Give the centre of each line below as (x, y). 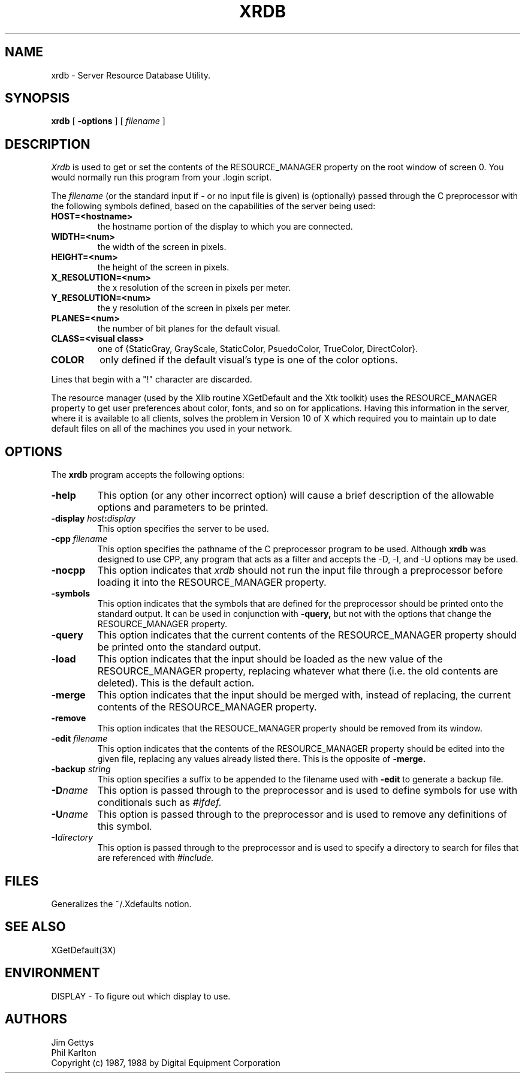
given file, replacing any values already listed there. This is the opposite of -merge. (262, 759)
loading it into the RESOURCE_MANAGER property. (212, 582)
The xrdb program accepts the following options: (148, 475)
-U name (70, 814)
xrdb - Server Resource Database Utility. (131, 75)
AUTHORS (36, 1019)
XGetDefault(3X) (84, 950)
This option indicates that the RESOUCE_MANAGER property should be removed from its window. (290, 728)
